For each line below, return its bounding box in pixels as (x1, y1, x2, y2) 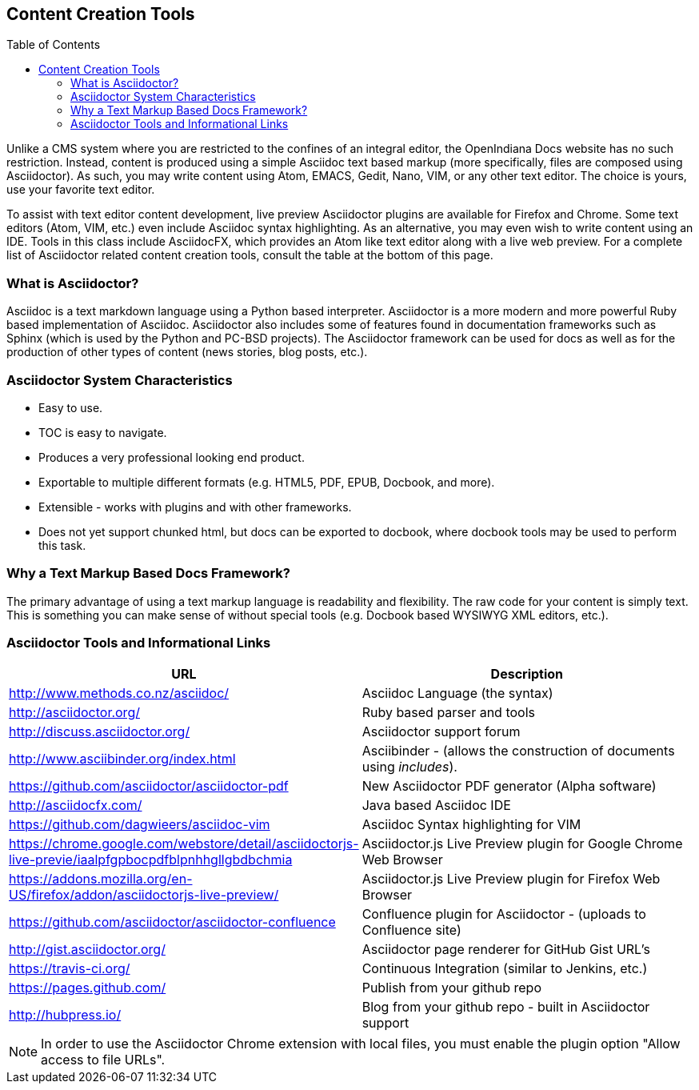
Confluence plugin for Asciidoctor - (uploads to (361, 906, 646, 923)
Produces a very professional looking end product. (38, 450, 305, 464)
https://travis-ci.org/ (9, 960, 130, 977)
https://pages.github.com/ (9, 980, 166, 996)
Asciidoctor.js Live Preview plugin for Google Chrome (361, 836, 683, 852)
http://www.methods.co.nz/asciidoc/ (9, 685, 230, 702)
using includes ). (361, 759, 457, 775)
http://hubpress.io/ (9, 1007, 122, 1024)
